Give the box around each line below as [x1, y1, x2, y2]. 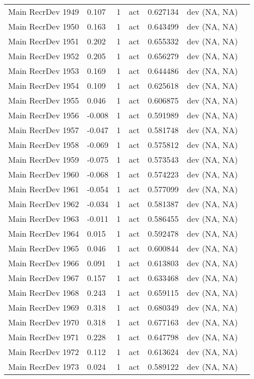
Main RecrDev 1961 [8, 183, 79, 195]
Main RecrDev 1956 [8, 109, 79, 121]
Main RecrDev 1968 [8, 287, 79, 298]
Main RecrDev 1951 [8, 35, 79, 47]
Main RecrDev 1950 [8, 20, 79, 32]
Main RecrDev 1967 [8, 272, 79, 284]
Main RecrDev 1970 [8, 316, 79, 328]
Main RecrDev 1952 [8, 50, 79, 62]
